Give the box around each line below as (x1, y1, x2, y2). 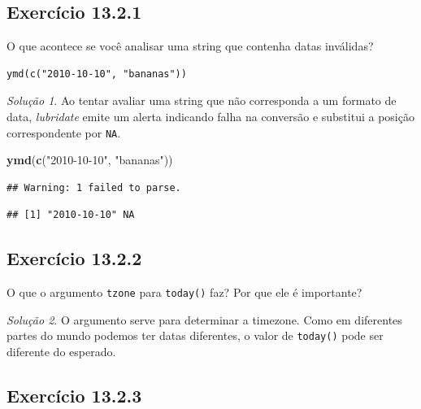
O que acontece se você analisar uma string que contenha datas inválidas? (7, 37, 374, 54)
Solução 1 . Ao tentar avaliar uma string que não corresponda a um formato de (7, 92, 397, 109)
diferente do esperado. (7, 343, 116, 360)
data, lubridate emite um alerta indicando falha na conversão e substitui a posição (7, 107, 414, 124)
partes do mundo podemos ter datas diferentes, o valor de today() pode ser (7, 327, 384, 344)
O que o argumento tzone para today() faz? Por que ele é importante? (7, 284, 362, 301)
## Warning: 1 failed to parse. (7, 181, 181, 194)
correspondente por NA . (7, 124, 121, 141)
